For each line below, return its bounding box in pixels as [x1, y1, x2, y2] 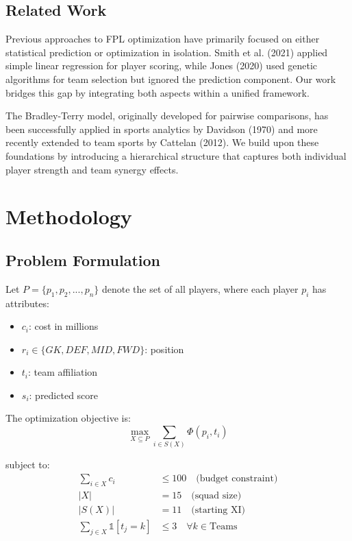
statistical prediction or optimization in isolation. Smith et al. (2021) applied [5, 45, 328, 59]
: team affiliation [28, 365, 98, 379]
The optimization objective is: [5, 411, 131, 425]
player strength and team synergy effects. [5, 162, 179, 176]
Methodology [5, 202, 132, 230]
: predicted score [29, 387, 99, 402]
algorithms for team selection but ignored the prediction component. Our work [5, 71, 336, 86]
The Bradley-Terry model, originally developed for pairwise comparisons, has [5, 108, 329, 123]
